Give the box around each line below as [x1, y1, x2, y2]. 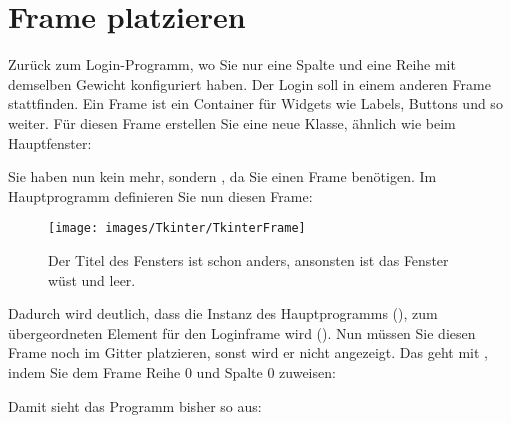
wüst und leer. [48, 269, 136, 290]
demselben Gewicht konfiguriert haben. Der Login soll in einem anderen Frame [8, 73, 491, 94]
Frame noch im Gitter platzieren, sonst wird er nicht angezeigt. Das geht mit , [8, 342, 488, 363]
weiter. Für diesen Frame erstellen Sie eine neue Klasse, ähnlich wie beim [8, 112, 456, 133]
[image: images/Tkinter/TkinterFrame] [48, 221, 306, 236]
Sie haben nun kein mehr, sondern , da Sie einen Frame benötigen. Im [8, 166, 437, 187]
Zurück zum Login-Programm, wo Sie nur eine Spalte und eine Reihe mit [8, 54, 456, 75]
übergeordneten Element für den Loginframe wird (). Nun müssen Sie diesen [8, 322, 476, 343]
